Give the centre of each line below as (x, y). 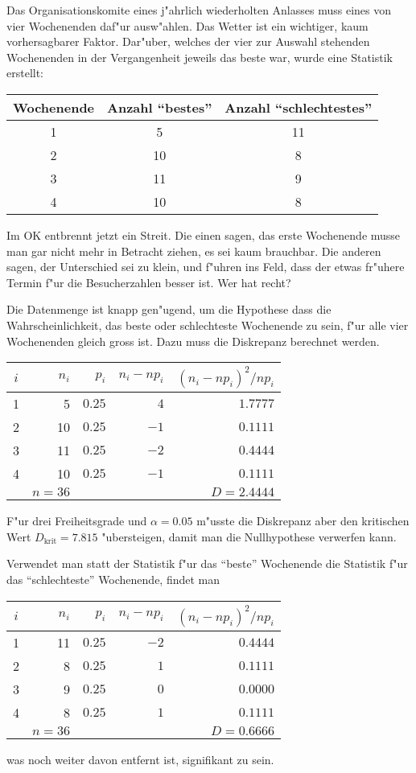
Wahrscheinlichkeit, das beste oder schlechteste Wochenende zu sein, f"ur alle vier (208, 325)
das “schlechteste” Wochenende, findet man (113, 579)
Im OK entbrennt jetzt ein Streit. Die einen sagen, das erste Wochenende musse (204, 234)
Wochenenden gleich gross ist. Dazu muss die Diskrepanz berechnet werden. (193, 341)
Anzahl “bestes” (160, 107)
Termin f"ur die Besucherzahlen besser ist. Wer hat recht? (149, 282)
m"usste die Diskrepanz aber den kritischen (303, 521)
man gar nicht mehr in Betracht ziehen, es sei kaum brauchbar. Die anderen (194, 251)
